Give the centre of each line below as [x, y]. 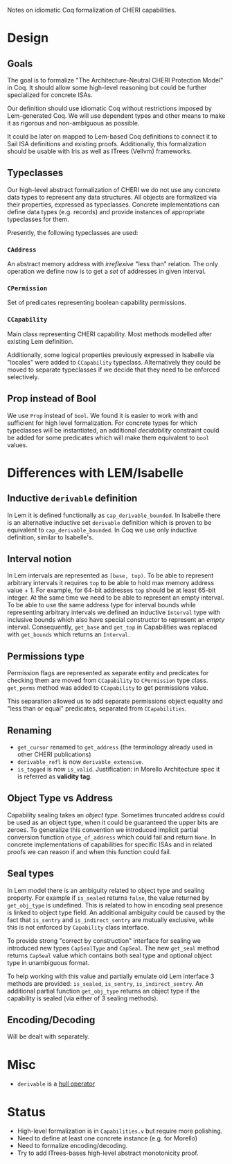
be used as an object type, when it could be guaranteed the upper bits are [113, 822]
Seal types [30, 874]
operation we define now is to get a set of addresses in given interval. [107, 271]
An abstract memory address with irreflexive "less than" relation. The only [113, 264]
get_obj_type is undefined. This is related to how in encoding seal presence [115, 905]
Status [27, 1112]
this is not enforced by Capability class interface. [78, 927]
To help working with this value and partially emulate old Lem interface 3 [111, 976]
